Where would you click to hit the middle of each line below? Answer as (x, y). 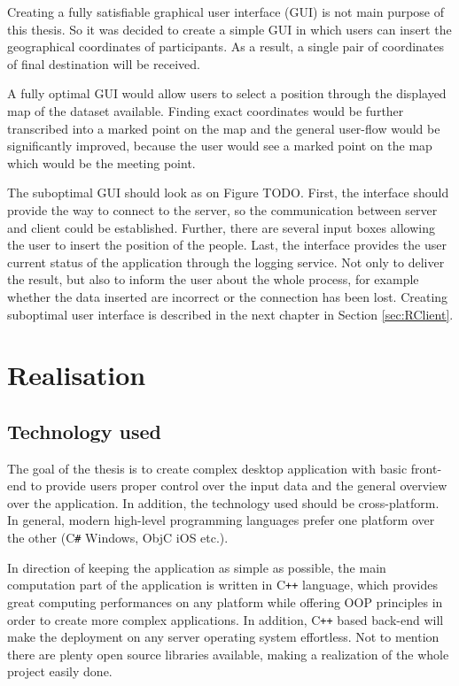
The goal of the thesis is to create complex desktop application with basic (207, 468)
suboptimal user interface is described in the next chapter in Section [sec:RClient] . (230, 314)
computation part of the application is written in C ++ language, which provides (222, 585)
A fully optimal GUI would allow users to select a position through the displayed (227, 93)
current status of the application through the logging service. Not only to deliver (226, 262)
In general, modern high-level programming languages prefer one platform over (221, 520)
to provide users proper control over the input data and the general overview (239, 486)
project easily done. (60, 671)
